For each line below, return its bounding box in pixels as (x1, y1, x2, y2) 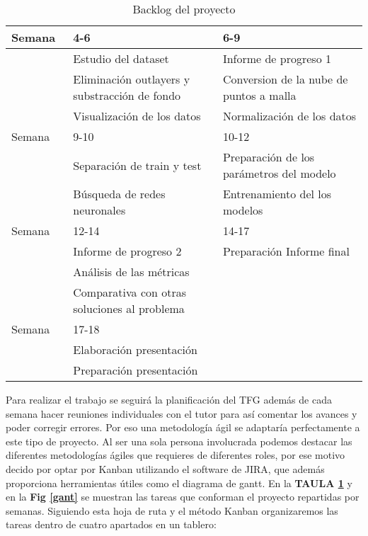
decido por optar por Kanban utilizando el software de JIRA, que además (6, 461, 325, 476)
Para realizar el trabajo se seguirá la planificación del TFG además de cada (6, 392, 332, 406)
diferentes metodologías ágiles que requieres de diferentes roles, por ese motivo (6, 447, 345, 462)
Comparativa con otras (73, 284, 187, 300)
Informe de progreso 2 (73, 243, 182, 259)
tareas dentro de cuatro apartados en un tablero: (6, 517, 217, 532)
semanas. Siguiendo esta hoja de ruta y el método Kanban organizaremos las (6, 503, 338, 518)
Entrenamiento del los (222, 186, 332, 202)
